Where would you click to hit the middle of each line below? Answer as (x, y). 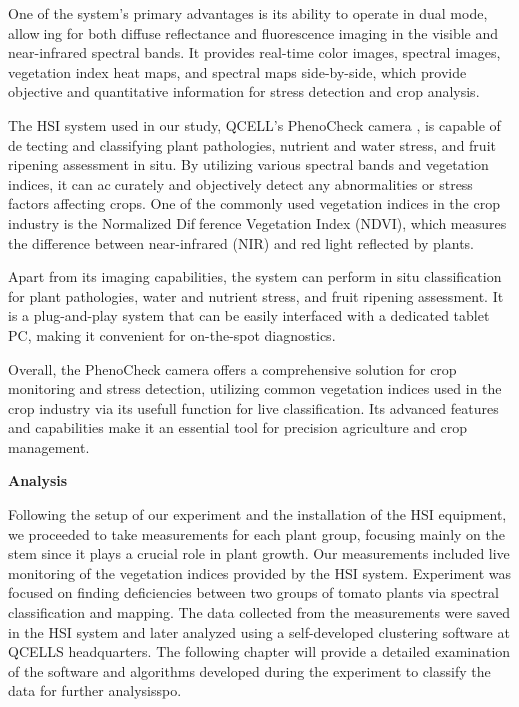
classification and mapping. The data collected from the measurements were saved (259, 612)
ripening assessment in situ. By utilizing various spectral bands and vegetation (248, 164)
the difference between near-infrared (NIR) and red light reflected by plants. (241, 242)
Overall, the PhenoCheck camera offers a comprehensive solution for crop (232, 368)
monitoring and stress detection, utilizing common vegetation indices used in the (255, 388)
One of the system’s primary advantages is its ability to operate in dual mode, (248, 13)
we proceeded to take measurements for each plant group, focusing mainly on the (256, 533)
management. (49, 446)
